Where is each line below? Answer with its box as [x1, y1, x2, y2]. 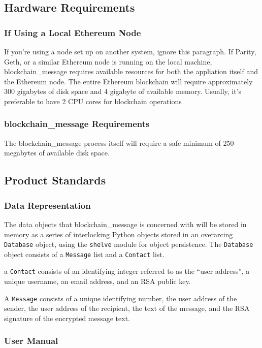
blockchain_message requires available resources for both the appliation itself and [4, 66, 258, 77]
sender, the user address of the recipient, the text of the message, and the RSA [4, 303, 250, 313]
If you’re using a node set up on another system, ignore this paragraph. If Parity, [4, 46, 256, 56]
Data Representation [4, 199, 91, 211]
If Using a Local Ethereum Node [4, 26, 141, 39]
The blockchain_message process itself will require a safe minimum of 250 [4, 137, 234, 148]
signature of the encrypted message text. [4, 312, 130, 323]
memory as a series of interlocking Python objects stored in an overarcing [4, 229, 233, 239]
